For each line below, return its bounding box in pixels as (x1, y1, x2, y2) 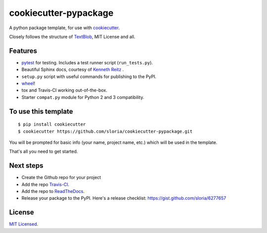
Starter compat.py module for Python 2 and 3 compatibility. (21, 94, 144, 100)
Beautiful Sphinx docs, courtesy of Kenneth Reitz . (21, 67, 124, 73)
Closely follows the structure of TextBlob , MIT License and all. (9, 34, 135, 40)
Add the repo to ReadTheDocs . (21, 188, 85, 194)
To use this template (9, 107, 74, 116)
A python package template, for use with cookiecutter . (9, 25, 120, 31)
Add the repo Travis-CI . (21, 181, 70, 187)
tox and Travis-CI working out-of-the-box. (21, 87, 107, 93)
